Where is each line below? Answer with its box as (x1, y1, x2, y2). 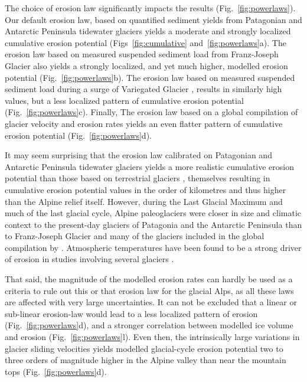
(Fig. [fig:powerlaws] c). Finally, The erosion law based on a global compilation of (5, 106, 298, 118)
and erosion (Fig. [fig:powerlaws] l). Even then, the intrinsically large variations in (5, 331, 300, 343)
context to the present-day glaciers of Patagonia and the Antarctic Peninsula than (5, 218, 302, 230)
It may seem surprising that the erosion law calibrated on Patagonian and (5, 149, 272, 161)
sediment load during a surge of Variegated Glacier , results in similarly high (5, 83, 282, 95)
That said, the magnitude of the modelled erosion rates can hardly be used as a (5, 273, 293, 285)
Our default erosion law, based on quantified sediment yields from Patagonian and (5, 13, 302, 25)
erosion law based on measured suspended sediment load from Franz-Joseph (5, 48, 279, 60)
